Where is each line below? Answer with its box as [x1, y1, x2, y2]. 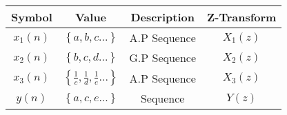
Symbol [11, 9, 52, 25]
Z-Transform [207, 9, 277, 25]
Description [130, 9, 195, 25]
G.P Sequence [129, 50, 197, 65]
